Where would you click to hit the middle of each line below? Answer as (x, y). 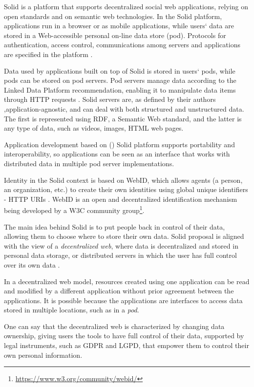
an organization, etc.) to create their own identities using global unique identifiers (126, 189)
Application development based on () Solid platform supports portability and (119, 144)
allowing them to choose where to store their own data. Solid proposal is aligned (124, 236)
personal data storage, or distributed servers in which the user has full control (120, 255)
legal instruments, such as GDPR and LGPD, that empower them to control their (127, 345)
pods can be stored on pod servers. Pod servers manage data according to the (120, 80)
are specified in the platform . (48, 54)
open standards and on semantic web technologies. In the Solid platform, (113, 16)
